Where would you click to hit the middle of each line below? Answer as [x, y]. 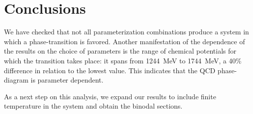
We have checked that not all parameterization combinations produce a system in [126, 32]
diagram [16, 80]
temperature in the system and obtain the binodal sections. [93, 106]
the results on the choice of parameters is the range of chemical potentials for [120, 51]
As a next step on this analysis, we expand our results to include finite [110, 96]
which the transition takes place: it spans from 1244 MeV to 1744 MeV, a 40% [123, 60]
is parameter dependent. [67, 80]
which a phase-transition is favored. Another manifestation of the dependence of [125, 41]
